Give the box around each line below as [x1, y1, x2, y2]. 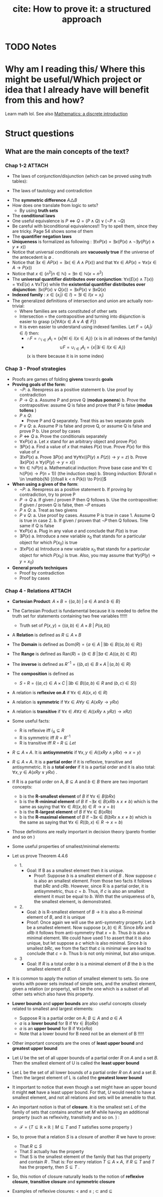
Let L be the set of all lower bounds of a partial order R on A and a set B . [12, 1069, 157, 1075]
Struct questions [5, 128, 74, 139]
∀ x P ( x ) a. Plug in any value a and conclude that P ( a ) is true [19, 528, 138, 534]
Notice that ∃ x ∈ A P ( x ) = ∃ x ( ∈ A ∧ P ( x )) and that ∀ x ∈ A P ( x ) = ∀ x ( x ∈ [12, 260, 157, 265]
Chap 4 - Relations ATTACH [5, 587, 72, 594]
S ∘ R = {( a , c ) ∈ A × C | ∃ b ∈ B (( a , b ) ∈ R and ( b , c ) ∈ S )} [19, 680, 137, 686]
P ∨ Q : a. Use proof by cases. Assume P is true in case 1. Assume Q [19, 513, 155, 518]
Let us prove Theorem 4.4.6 [12, 853, 68, 859]
